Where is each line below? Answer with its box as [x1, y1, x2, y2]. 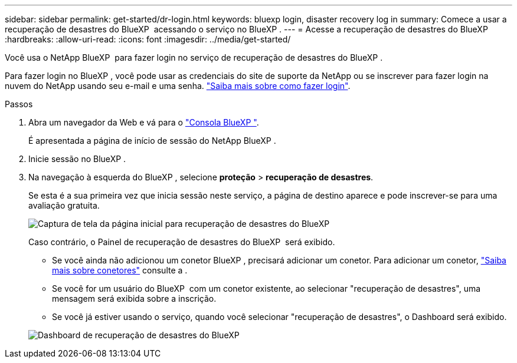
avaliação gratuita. [28, 200, 100, 210]
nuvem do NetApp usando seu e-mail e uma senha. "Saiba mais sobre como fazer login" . [5, 81, 351, 91]
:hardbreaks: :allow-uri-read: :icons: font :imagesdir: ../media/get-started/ [5, 34, 291, 44]
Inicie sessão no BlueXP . [28, 154, 126, 164]
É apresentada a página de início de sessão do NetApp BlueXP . [28, 136, 276, 146]
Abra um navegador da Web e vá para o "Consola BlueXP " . [28, 117, 259, 127]
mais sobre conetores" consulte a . [52, 265, 188, 275]
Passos [5, 99, 33, 109]
